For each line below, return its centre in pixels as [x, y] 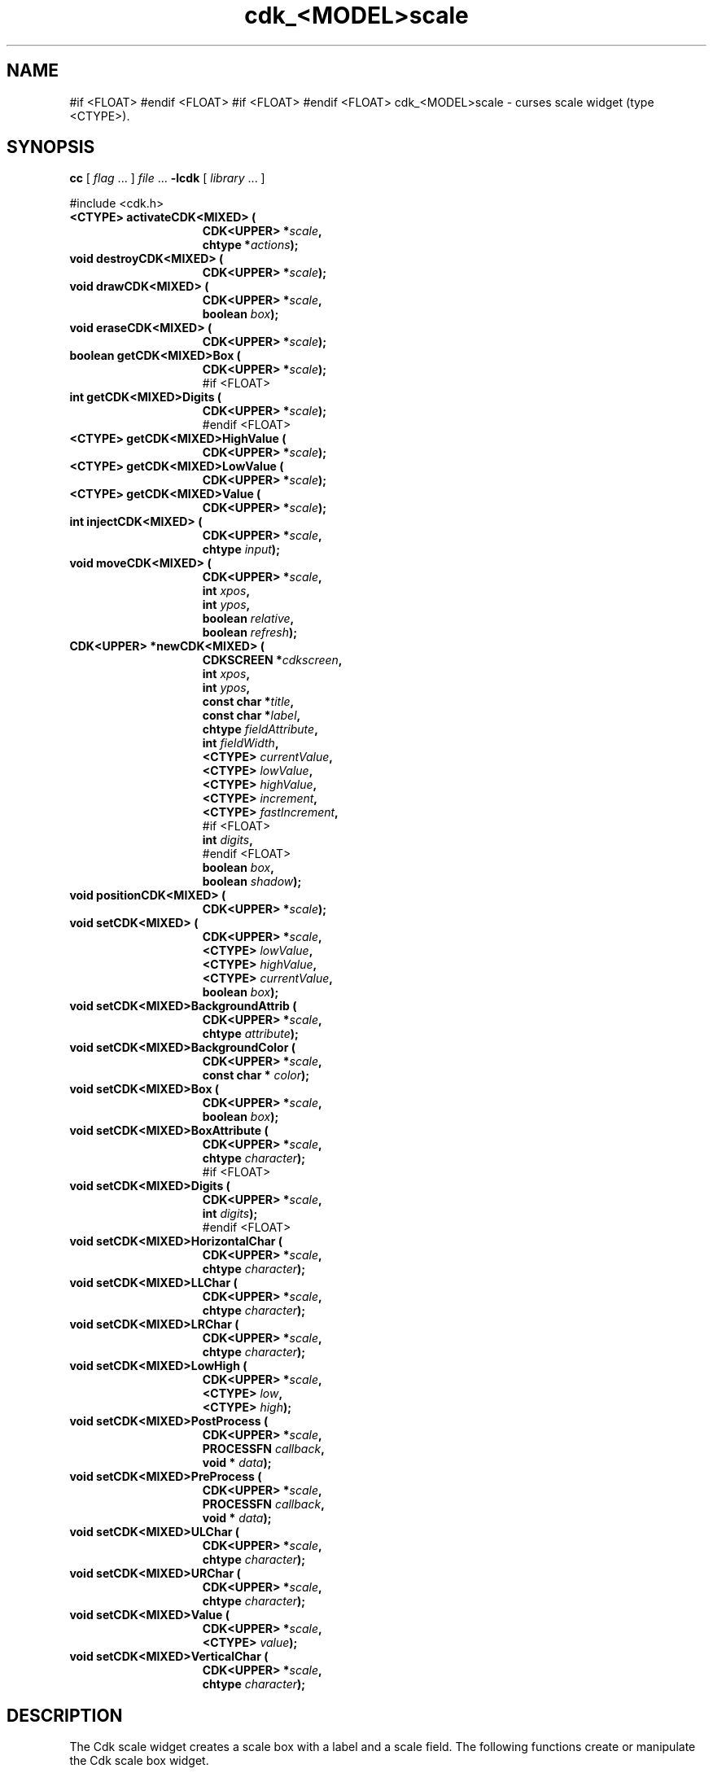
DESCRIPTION [65, 1715]
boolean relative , [248, 619]
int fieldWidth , [241, 743]
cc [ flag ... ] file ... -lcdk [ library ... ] [167, 178]
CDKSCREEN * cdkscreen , [272, 660]
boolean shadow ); [252, 882]
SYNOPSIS [51, 147]
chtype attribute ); [250, 1034]
